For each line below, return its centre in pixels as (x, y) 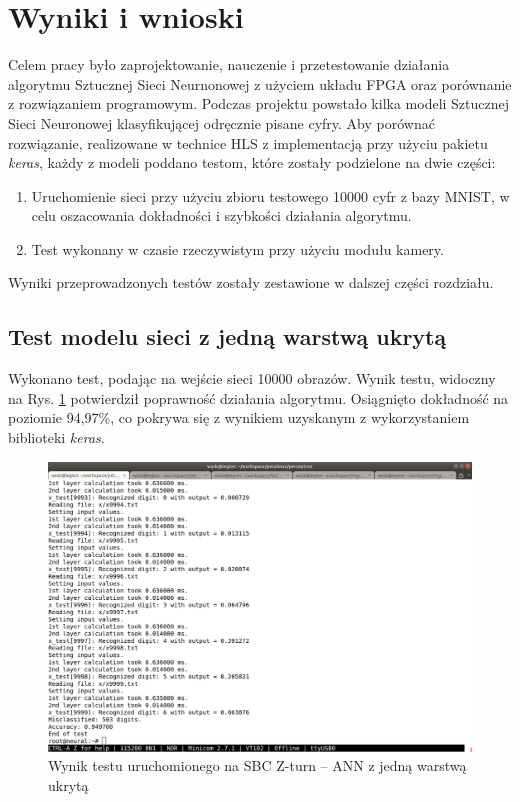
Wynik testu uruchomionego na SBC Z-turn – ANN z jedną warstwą (257, 765)
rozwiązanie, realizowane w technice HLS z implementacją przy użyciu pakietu (248, 142)
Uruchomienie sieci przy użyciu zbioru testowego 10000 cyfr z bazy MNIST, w (270, 195)
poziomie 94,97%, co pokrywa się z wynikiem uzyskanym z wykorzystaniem (239, 417)
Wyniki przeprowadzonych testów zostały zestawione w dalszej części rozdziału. (251, 282)
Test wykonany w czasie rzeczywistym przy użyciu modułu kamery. (237, 248)
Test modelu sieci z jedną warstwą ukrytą (227, 336)
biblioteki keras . (56, 437)
